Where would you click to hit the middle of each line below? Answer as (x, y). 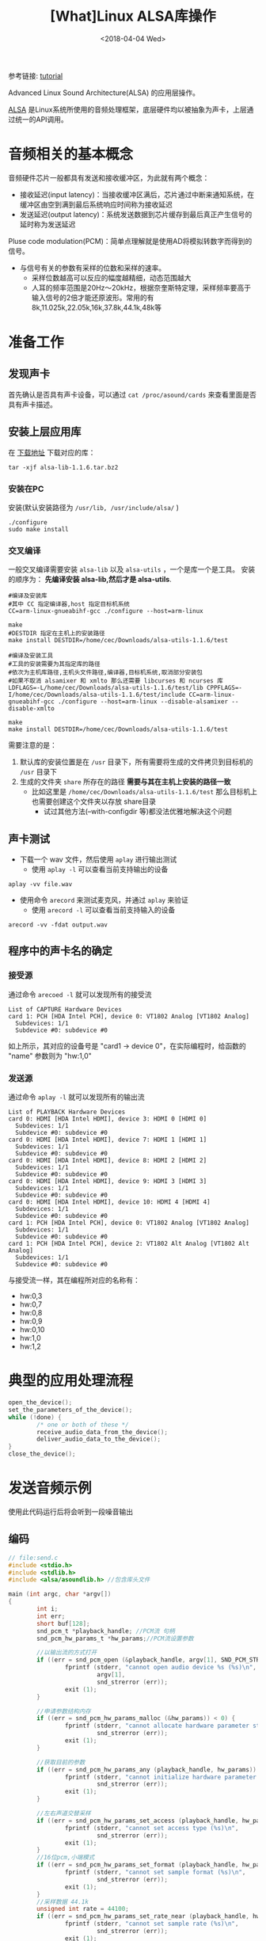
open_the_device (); (40, 1402)
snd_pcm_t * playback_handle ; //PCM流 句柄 (106, 1631)
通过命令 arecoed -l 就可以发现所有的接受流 (80, 994)
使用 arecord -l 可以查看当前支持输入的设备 (103, 910)
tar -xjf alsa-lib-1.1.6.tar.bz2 (63, 467)
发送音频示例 (50, 1488)
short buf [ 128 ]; (63, 1623)
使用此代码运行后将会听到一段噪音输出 (70, 1511)
